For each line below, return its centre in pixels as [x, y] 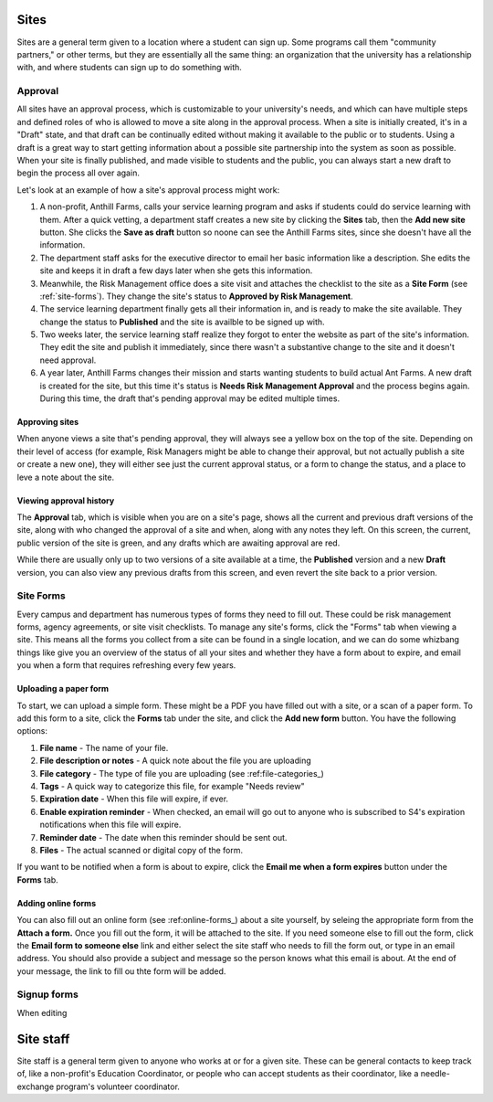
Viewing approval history [66, 500]
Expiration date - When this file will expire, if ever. [134, 799]
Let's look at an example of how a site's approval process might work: [148, 190]
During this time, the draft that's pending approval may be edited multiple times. [190, 398]
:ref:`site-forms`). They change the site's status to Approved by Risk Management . [196, 296]
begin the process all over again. [79, 173]
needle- [435, 1074]
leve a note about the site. [65, 477]
